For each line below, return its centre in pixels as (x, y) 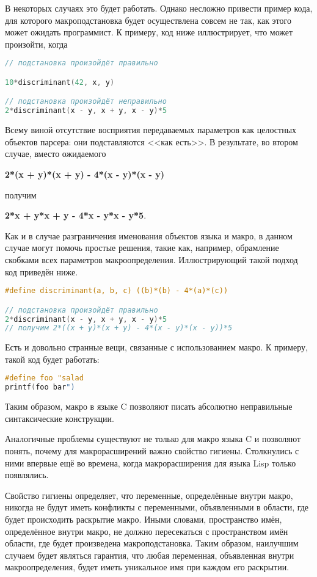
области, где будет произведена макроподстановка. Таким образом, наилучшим (152, 543)
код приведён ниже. (42, 271)
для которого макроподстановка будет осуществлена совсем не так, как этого (148, 20)
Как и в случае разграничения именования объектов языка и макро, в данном (149, 235)
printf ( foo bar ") (40, 387)
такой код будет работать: (52, 359)
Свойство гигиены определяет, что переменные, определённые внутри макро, (149, 495)
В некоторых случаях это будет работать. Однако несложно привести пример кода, (159, 8)
